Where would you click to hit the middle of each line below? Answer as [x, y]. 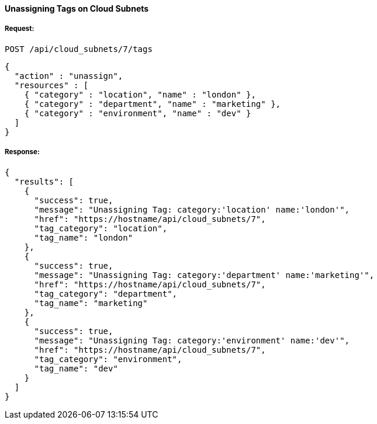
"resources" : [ [51, 85]
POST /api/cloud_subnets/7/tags [79, 49]
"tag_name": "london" [84, 237]
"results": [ [44, 181]
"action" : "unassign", [69, 76]
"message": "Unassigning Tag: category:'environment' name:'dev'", [192, 340]
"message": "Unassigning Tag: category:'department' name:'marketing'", [204, 275]
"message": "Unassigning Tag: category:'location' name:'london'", [192, 209]
